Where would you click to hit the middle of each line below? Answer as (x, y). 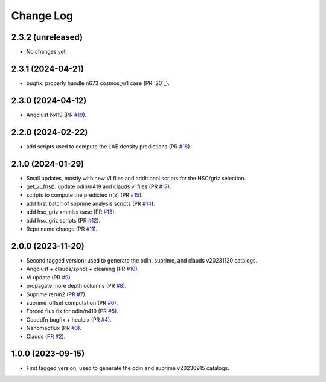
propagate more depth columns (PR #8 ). (76, 286)
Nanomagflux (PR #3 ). (54, 328)
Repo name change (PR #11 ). (62, 229)
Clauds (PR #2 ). (46, 336)
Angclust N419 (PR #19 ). (56, 115)
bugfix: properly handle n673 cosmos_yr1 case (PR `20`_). (98, 83)
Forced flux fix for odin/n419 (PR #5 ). (72, 311)
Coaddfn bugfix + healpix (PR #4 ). (69, 319)
